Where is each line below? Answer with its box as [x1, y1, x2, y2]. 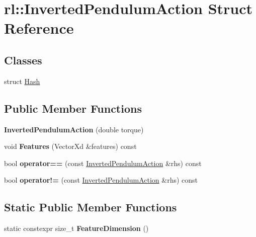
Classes [4, 52, 42, 67]
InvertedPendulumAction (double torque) [4, 124, 144, 134]
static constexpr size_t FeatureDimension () [4, 223, 149, 233]
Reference [4, 18, 74, 38]
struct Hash [4, 75, 40, 86]
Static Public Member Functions [4, 199, 177, 215]
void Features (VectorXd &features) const [4, 141, 137, 151]
